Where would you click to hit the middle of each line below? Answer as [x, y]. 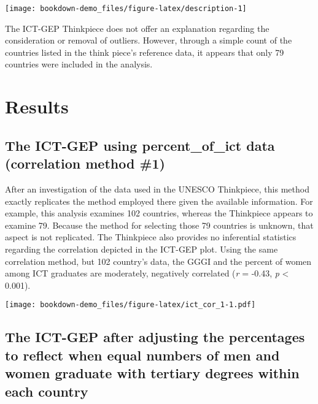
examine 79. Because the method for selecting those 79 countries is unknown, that [159, 225]
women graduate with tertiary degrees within [152, 373]
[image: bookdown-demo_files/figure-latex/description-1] [126, 9]
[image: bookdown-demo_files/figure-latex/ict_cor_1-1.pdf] [130, 305]
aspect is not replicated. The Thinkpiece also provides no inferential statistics [151, 237]
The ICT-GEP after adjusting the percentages [155, 337]
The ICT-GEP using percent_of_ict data [140, 145]
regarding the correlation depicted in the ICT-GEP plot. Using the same [142, 249]
